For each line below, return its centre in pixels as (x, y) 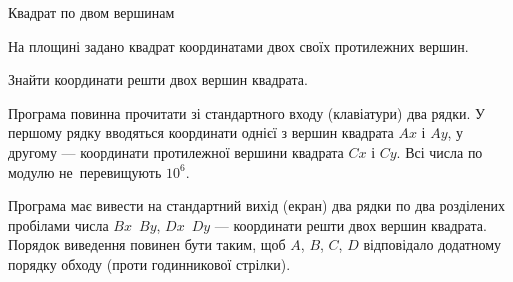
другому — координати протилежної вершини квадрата (176, 151)
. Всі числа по (439, 151)
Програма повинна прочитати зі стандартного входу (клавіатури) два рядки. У (246, 112)
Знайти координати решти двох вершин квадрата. (158, 79)
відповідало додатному (432, 244)
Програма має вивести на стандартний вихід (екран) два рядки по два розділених (257, 205)
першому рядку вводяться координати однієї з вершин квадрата (201, 132)
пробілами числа (58, 224)
